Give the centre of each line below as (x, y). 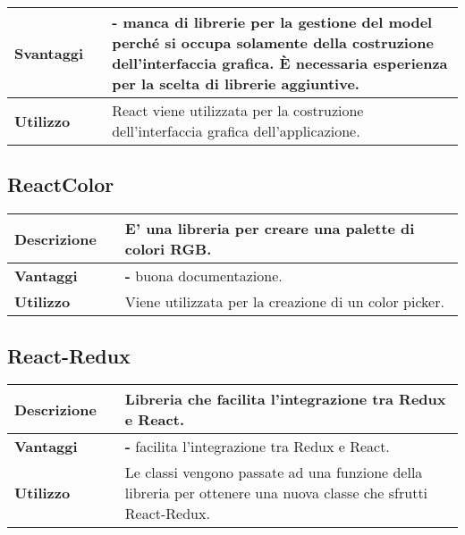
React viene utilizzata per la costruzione (238, 110)
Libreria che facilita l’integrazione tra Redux (285, 399)
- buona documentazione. (203, 276)
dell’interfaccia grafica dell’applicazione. (236, 131)
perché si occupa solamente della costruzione (273, 42)
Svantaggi (49, 53)
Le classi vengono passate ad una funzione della (274, 472)
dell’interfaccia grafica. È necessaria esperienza (280, 63)
